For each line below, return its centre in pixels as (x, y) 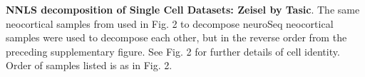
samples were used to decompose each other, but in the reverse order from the (176, 37)
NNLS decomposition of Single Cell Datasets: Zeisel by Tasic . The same (183, 9)
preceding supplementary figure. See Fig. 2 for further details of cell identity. (173, 51)
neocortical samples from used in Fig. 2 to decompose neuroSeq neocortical (170, 23)
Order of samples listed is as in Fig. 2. (89, 65)
